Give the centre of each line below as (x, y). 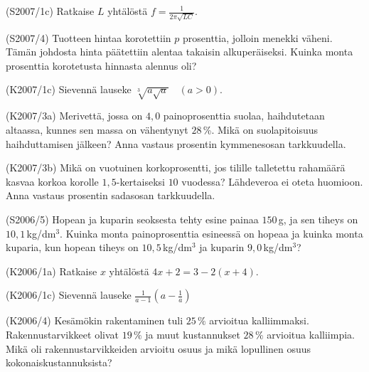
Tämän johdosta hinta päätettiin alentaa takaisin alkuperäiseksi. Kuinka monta (180, 52)
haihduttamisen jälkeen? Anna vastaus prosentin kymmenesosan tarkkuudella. (176, 143)
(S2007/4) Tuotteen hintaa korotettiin (89, 37)
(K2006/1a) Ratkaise (52, 271)
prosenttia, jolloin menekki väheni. (258, 37)
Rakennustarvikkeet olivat (62, 334)
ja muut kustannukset (193, 334)
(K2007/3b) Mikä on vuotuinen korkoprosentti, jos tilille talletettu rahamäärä (176, 168)
